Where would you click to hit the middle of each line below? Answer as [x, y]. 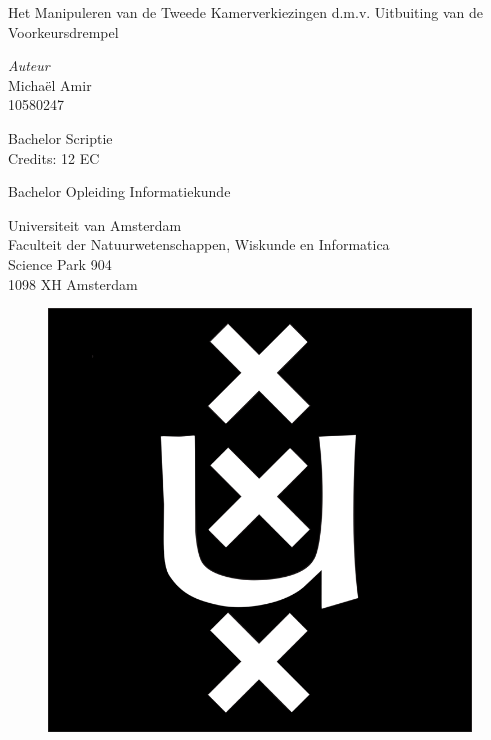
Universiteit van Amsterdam [95, 224]
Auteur [29, 65]
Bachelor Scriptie [60, 137]
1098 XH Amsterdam [73, 283]
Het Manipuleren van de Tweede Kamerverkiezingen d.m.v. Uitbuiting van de [245, 12]
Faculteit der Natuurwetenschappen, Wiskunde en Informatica [199, 244]
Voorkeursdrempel [63, 31]
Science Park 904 [60, 263]
